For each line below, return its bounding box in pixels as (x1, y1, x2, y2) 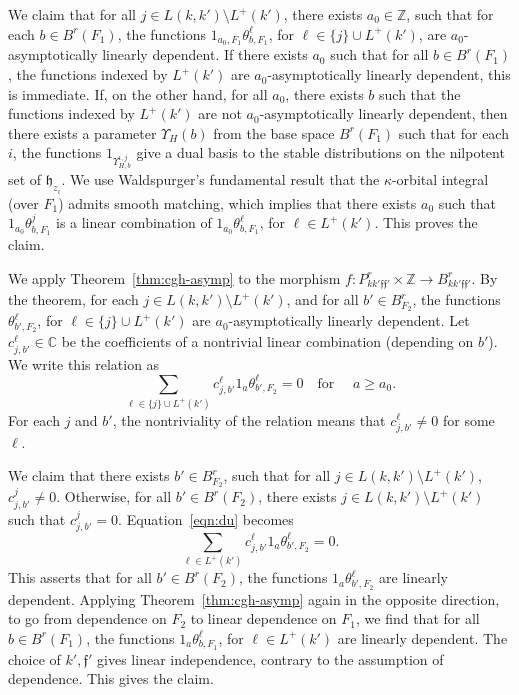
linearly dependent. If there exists (102, 44, 308, 65)
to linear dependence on (190, 608, 337, 629)
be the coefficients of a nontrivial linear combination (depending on (61, 331, 474, 352)
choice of (8, 648, 61, 669)
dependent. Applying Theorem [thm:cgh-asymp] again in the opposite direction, (8, 588, 500, 609)
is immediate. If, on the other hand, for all (8, 83, 268, 104)
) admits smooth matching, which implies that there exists (58, 192, 417, 213)
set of (8, 169, 42, 190)
